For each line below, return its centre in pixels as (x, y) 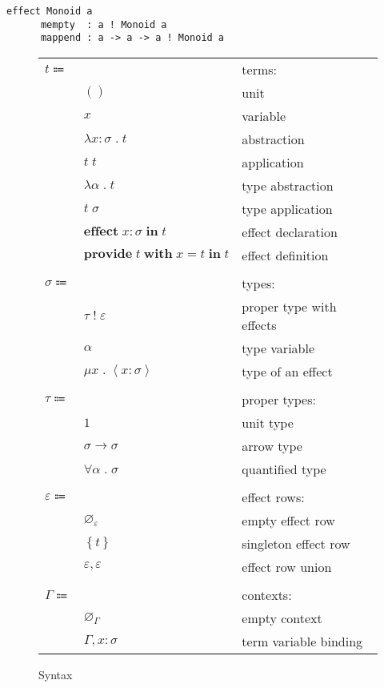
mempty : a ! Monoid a (104, 24)
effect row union (287, 566)
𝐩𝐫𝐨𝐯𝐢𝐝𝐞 (108, 254)
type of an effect (287, 371)
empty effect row (288, 520)
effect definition (285, 255)
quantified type (284, 469)
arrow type (272, 445)
